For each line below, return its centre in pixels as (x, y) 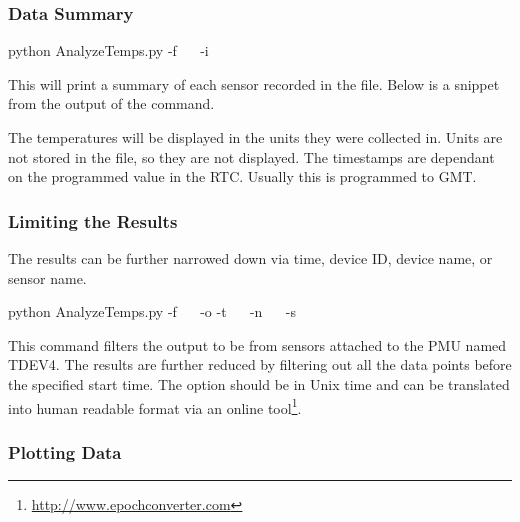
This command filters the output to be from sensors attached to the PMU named (257, 344)
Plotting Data (65, 451)
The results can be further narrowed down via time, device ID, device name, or (250, 258)
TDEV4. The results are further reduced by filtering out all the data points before (260, 364)
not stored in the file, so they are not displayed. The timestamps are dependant (251, 156)
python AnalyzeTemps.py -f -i (108, 50)
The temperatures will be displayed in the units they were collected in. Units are (255, 137)
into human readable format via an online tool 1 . (155, 406)
